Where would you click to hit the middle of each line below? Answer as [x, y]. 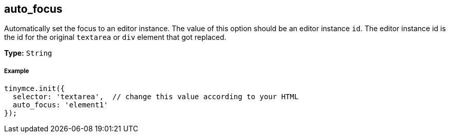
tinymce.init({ [35, 89]
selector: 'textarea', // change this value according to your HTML [156, 97]
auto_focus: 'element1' [60, 105]
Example [17, 71]
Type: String [28, 53]
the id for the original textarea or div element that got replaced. [115, 37]
